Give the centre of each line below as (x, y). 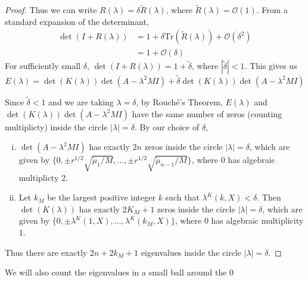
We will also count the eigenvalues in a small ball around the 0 (119, 272)
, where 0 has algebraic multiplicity (239, 220)
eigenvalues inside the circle (191, 252)
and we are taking (81, 101)
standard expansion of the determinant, (77, 21)
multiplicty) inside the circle (56, 126)
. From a (272, 10)
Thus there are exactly (46, 252)
